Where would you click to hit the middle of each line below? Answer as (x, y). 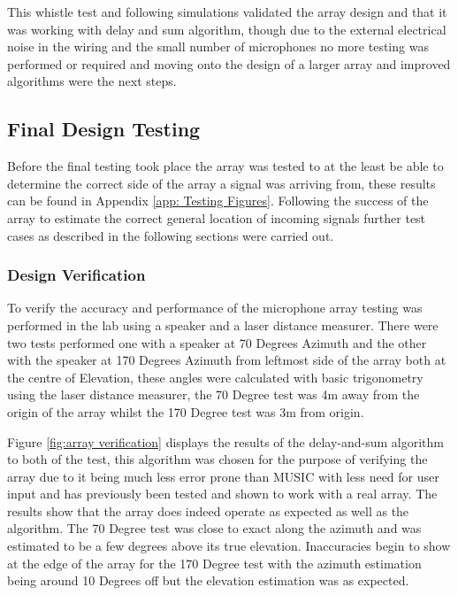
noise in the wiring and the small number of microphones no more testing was (218, 46)
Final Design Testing (104, 129)
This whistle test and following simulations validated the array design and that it (227, 12)
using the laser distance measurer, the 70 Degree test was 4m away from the (214, 394)
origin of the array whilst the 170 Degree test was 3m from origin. (186, 411)
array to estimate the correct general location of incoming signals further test (217, 217)
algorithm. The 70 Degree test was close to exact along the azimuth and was (214, 528)
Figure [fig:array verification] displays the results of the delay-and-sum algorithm (225, 441)
